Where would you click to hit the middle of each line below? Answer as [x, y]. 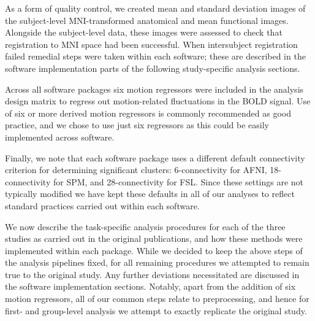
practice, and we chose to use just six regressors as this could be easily [137, 125]
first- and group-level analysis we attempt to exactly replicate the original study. [156, 310]
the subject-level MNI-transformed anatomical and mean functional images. [147, 20]
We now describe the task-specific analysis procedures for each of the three [145, 226]
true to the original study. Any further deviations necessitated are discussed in [152, 274]
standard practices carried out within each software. [102, 205]
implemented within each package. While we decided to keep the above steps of [154, 250]
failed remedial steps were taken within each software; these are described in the [155, 56]
